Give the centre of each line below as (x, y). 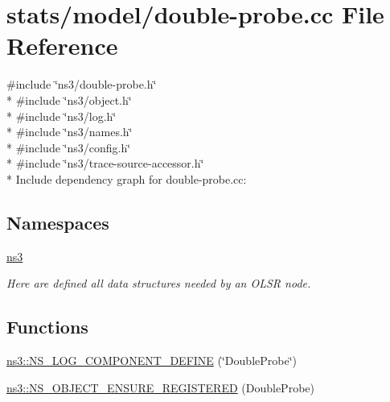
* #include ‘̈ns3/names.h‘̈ (70, 132)
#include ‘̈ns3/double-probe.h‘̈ (82, 84)
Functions (47, 327)
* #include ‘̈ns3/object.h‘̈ (69, 99)
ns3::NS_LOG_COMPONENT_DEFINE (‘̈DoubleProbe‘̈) (152, 361)
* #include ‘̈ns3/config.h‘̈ (69, 147)
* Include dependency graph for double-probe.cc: (127, 178)
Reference (62, 46)
